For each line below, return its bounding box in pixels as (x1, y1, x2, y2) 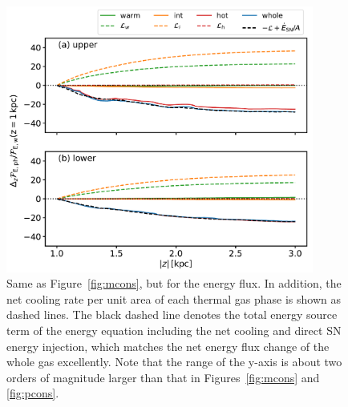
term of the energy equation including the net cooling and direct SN (6, 321, 342, 338)
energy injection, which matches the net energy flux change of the (6, 337, 330, 354)
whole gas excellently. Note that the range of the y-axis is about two (6, 353, 342, 370)
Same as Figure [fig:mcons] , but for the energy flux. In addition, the (6, 275, 342, 292)
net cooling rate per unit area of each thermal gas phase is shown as (6, 290, 342, 307)
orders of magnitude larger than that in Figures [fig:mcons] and (6, 369, 320, 385)
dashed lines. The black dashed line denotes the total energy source (6, 306, 338, 323)
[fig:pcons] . (6, 385, 59, 401)
